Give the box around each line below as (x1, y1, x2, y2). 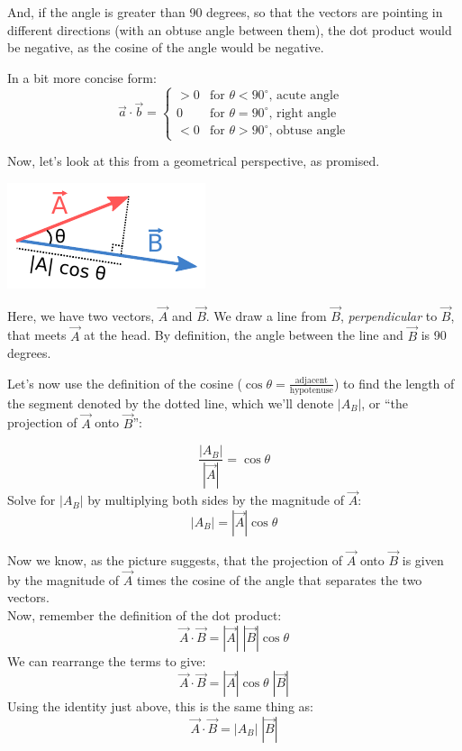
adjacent (294, 375, 328, 385)
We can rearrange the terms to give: (7, 651, 206, 670)
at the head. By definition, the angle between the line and (84, 325, 403, 344)
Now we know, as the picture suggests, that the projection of (7, 551, 343, 570)
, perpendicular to (340, 306, 438, 325)
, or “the (361, 393, 409, 412)
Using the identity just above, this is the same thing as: (7, 697, 313, 716)
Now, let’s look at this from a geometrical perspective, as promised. (7, 151, 380, 170)
